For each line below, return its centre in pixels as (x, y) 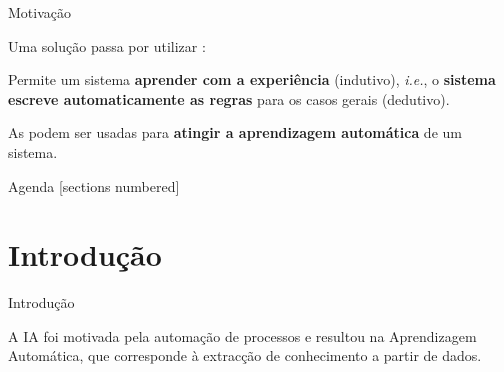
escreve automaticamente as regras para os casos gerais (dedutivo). (229, 98)
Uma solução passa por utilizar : (107, 45)
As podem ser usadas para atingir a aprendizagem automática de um (235, 132)
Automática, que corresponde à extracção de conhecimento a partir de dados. (245, 355)
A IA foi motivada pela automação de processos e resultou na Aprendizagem (242, 335)
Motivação (39, 12)
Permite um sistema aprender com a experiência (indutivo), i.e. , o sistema (252, 79)
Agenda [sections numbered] (94, 185)
